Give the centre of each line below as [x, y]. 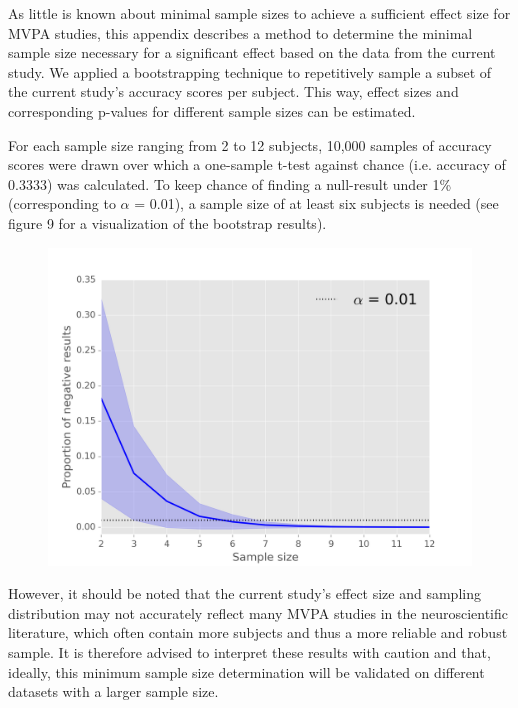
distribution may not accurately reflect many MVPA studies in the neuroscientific [258, 612]
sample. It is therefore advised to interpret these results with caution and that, [249, 651]
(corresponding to [62, 203]
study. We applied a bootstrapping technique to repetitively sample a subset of [250, 71]
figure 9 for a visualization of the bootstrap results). [167, 222]
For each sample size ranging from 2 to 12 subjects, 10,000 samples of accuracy [250, 144]
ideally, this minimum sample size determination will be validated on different [246, 671]
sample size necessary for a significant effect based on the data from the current [252, 52]
